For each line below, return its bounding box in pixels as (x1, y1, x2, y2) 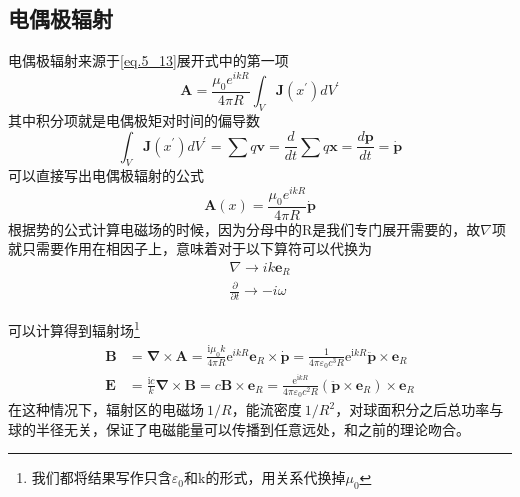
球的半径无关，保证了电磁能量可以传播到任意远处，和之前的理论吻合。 (8, 418, 470, 439)
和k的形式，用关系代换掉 (184, 467, 346, 488)
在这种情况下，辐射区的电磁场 (8, 399, 204, 420)
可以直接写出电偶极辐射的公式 (8, 165, 204, 186)
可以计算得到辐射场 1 (8, 317, 140, 340)
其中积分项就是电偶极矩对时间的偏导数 (8, 109, 260, 130)
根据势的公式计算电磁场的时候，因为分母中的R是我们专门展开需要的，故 (8, 218, 481, 239)
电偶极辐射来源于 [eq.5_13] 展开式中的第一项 (8, 50, 289, 71)
